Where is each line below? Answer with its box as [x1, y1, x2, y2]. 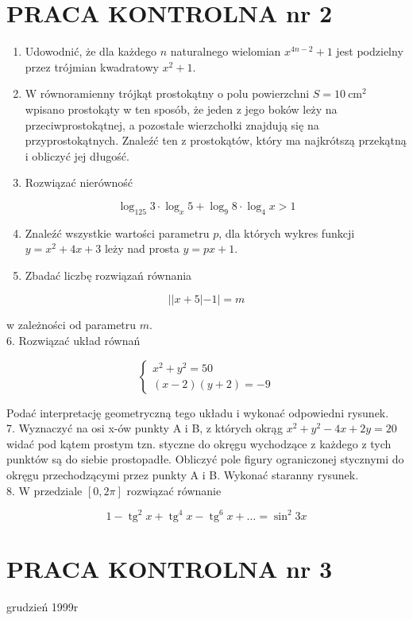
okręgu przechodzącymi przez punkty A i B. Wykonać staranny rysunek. [6, 467, 359, 483]
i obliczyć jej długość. [25, 147, 129, 164]
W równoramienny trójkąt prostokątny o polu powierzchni [25, 85, 310, 102]
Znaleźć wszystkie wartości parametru [25, 224, 210, 241]
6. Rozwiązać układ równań [6, 332, 141, 349]
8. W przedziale [6, 482, 83, 498]
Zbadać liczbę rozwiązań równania [25, 266, 192, 283]
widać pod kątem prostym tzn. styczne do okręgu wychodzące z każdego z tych [6, 435, 392, 451]
